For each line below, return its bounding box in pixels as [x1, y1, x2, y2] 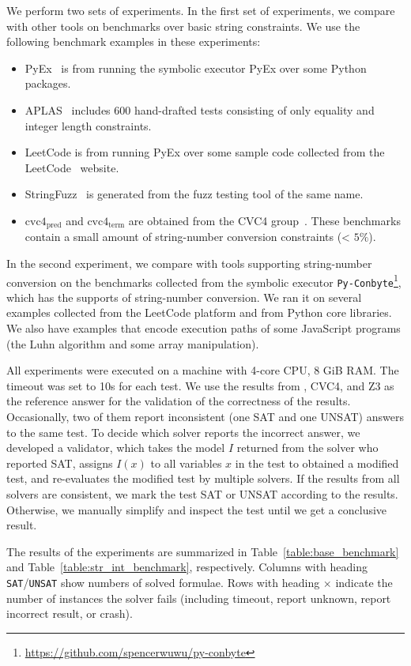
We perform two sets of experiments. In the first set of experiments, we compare [6, 2, 395, 18]
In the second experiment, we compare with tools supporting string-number [6, 254, 372, 271]
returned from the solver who [236, 439, 379, 456]
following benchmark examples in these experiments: [6, 33, 261, 50]
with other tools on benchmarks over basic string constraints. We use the [6, 17, 360, 34]
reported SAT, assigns [6, 454, 113, 471]
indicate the [335, 574, 393, 590]
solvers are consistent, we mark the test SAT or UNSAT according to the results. [6, 486, 398, 502]
